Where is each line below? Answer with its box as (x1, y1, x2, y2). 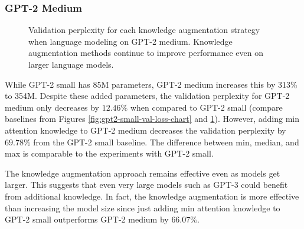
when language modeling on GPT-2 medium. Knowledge (28, 35, 233, 47)
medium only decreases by (5, 101, 100, 113)
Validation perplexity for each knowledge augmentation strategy (28, 24, 260, 36)
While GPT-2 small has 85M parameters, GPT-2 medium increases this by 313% (5, 78, 298, 90)
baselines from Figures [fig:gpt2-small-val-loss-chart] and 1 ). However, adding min (5, 112, 299, 125)
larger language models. (28, 58, 114, 70)
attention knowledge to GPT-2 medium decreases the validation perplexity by (5, 124, 286, 136)
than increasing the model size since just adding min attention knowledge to (5, 201, 280, 214)
